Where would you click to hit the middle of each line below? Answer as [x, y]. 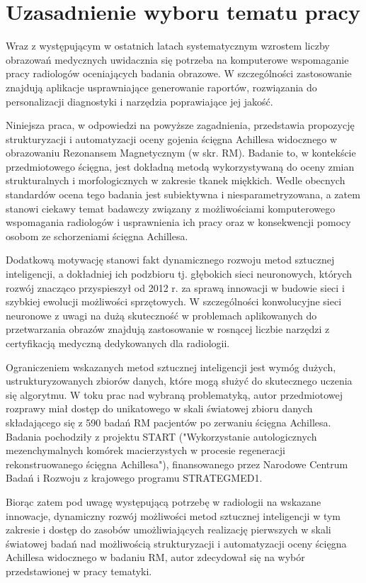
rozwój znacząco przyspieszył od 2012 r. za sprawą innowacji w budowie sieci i [175, 287]
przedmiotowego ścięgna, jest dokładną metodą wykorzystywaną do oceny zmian [180, 166]
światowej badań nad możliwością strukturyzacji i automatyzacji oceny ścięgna [176, 543]
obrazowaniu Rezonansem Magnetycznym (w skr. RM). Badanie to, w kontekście [181, 153]
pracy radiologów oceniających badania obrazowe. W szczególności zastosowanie [179, 73]
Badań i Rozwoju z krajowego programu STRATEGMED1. [134, 478]
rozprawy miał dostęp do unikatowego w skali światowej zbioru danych [159, 408]
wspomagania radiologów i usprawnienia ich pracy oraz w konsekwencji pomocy [178, 222]
